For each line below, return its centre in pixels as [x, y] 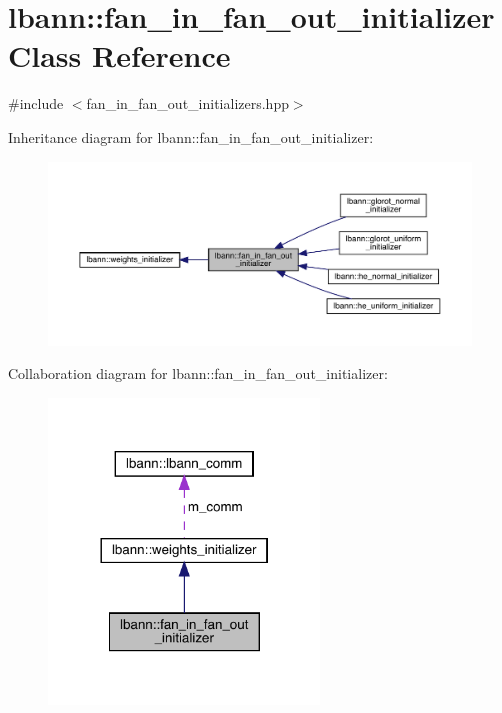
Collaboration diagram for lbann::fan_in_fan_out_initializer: [198, 373]
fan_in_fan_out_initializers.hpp [187, 103]
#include [36, 103]
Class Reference [119, 55]
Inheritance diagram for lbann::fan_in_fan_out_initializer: [191, 136]
